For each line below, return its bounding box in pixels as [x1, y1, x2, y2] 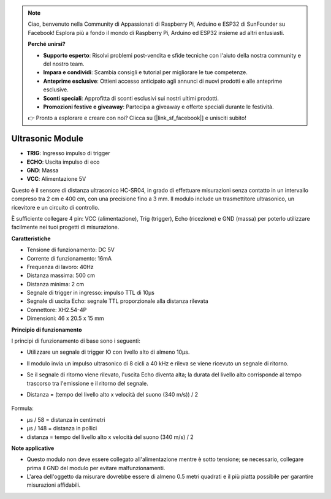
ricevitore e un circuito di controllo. [11, 204, 100, 211]
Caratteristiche [11, 235, 51, 242]
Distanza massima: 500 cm [26, 272, 95, 279]
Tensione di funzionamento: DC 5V [26, 246, 115, 254]
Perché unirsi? [28, 40, 66, 48]
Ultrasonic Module [11, 134, 84, 144]
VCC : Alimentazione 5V [26, 175, 86, 183]
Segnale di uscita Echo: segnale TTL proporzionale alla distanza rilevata [26, 297, 208, 305]
